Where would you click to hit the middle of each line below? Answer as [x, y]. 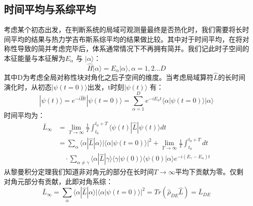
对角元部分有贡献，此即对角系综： [58, 181]
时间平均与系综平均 [50, 9]
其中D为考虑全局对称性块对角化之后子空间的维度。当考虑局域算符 [109, 77]
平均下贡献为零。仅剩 [209, 172]
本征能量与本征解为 [35, 58]
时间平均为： [24, 115]
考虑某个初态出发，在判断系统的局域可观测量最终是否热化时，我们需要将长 [123, 29]
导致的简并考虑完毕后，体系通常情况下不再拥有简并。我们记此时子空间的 [133, 48]
